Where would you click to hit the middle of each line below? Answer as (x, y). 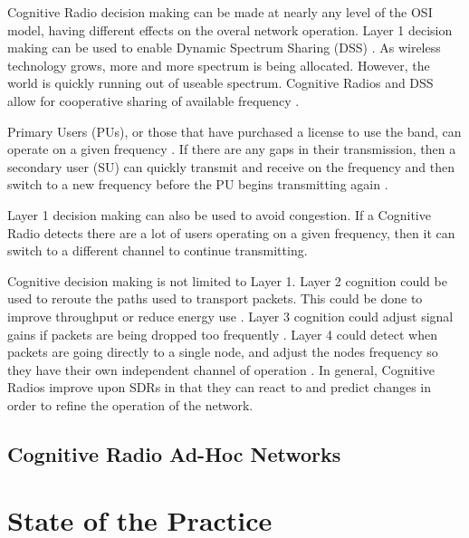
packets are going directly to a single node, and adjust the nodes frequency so (223, 352)
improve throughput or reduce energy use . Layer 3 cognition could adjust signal (230, 316)
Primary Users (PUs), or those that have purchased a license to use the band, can (234, 131)
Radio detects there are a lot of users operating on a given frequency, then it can (231, 232)
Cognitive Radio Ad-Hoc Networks (174, 453)
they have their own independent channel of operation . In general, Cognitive (221, 369)
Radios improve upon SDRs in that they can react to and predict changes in (219, 387)
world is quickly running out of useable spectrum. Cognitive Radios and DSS (220, 83)
